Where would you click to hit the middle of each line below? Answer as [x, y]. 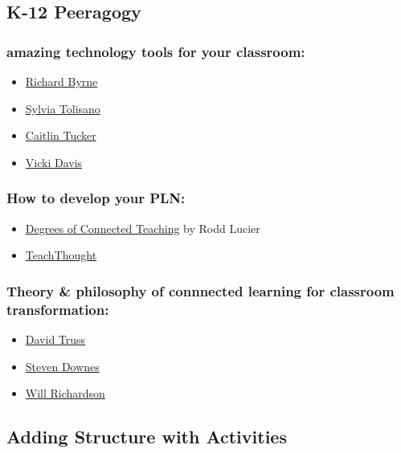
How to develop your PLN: [96, 198]
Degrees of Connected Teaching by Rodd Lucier [143, 228]
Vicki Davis [54, 162]
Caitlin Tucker [61, 135]
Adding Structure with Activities [147, 437]
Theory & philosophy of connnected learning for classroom [200, 290]
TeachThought [61, 255]
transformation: [58, 309]
